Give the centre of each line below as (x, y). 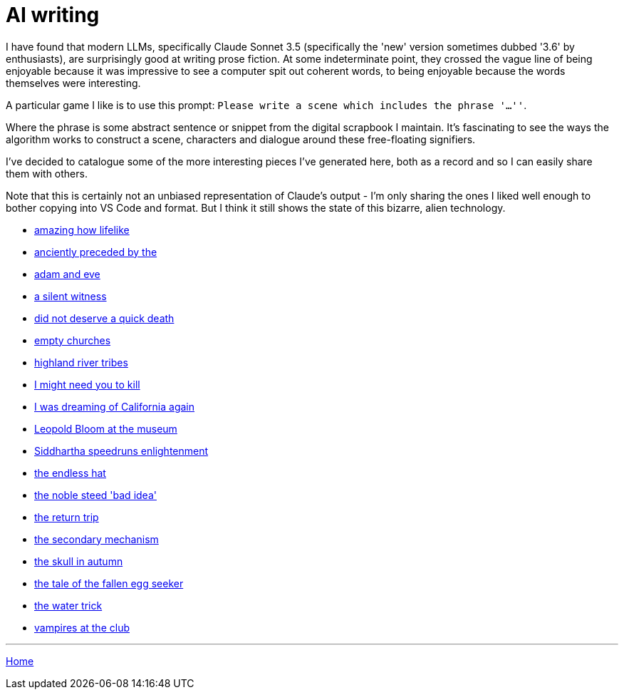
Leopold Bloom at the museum (106, 428)
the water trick (68, 605)
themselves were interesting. (73, 83)
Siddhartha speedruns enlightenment (121, 451)
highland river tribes (81, 362)
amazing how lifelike (82, 230)
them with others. (47, 173)
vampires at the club (82, 627)
